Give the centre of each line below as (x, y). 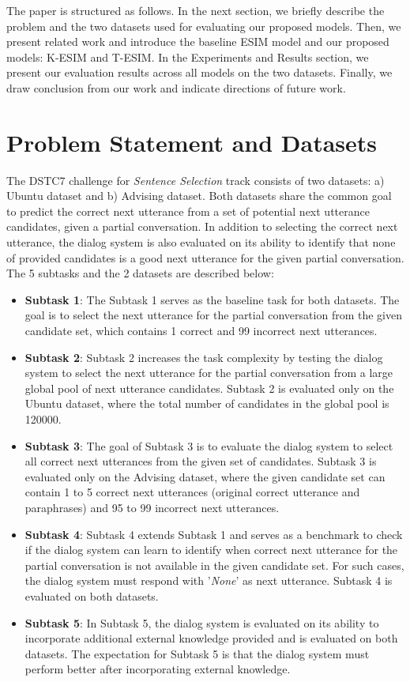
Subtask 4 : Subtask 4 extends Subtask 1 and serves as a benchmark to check (214, 534)
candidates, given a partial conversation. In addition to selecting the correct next (202, 226)
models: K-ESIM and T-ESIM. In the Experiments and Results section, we (188, 57)
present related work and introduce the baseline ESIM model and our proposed (198, 41)
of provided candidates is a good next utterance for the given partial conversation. (205, 257)
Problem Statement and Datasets (192, 142)
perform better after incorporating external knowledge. (158, 669)
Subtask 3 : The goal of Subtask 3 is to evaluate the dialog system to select (209, 445)
